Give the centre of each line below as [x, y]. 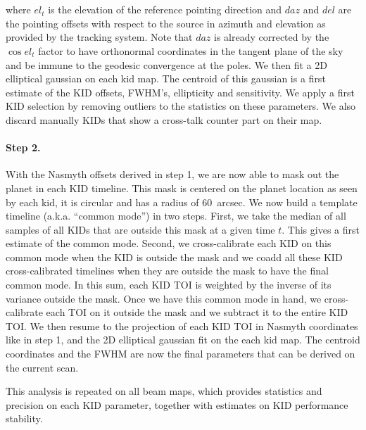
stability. [24, 418]
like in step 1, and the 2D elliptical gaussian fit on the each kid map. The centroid [183, 340]
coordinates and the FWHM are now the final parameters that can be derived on [181, 354]
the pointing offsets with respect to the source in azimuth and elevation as [166, 23]
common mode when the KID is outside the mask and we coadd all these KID [174, 257]
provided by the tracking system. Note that [99, 37]
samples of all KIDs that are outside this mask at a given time [140, 229]
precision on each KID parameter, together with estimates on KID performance [177, 404]
